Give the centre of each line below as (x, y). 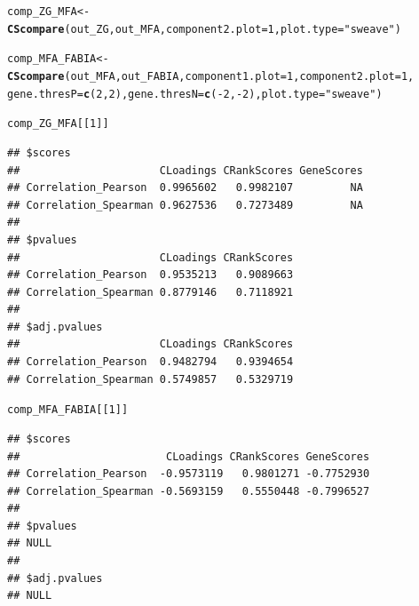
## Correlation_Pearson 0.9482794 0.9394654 (150, 362)
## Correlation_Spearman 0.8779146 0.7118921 (150, 292)
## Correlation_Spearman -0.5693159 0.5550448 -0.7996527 (189, 491)
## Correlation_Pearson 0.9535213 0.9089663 (150, 275)
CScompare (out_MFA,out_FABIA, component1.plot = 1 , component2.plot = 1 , (211, 76)
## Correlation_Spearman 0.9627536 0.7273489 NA (185, 205)
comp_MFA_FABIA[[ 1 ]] (68, 410)
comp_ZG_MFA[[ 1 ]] (58, 124)
